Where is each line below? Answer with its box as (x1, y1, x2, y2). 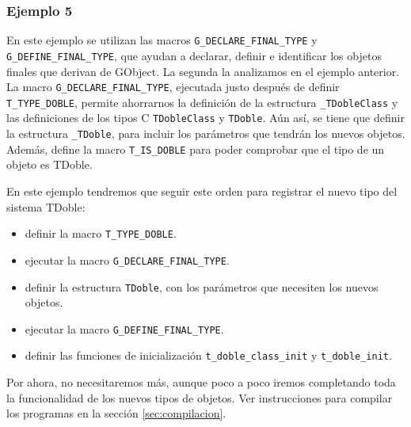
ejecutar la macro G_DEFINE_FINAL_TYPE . (25, 320, 224, 337)
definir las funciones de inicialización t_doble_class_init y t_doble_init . (25, 347, 392, 364)
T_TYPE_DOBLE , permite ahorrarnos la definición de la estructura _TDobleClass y (6, 93, 398, 110)
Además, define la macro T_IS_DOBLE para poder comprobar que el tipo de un (6, 140, 385, 157)
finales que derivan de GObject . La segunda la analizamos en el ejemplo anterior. (6, 63, 400, 79)
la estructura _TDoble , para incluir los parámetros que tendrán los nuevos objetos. (6, 125, 405, 142)
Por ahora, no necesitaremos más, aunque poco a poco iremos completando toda (6, 374, 396, 391)
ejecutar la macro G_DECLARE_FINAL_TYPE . (25, 251, 230, 268)
